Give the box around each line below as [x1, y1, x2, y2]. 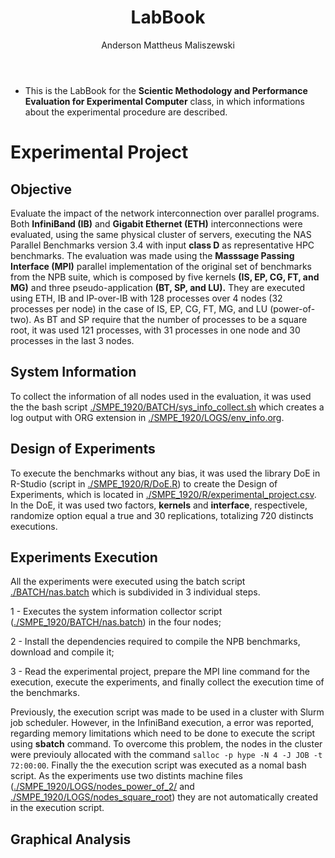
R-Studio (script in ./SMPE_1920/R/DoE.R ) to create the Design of [10, 477, 278, 490]
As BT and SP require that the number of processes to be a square [33, 313, 308, 325]
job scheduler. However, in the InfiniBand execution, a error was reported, [10, 717, 315, 729]
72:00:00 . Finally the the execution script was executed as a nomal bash [10, 759, 307, 771]
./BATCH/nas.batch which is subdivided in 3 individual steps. [10, 586, 261, 598]
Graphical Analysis [10, 831, 132, 848]
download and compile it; [10, 646, 115, 658]
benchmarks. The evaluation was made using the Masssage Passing [10, 249, 295, 261]
